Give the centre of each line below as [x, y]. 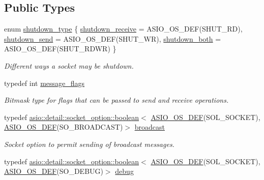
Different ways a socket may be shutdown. [69, 65]
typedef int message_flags [45, 83]
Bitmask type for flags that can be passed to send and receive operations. [116, 100]
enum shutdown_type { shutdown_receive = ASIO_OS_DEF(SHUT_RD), [123, 29]
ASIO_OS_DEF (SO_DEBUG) [54, 171]
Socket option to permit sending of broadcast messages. [89, 144]
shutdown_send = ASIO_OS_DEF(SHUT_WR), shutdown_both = [113, 38]
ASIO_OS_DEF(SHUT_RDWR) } [60, 49]
